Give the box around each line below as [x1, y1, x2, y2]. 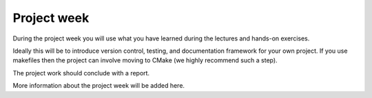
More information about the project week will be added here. [12, 82, 185, 90]
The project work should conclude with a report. [12, 69, 150, 77]
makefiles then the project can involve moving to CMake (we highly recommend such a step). [12, 56, 278, 64]
